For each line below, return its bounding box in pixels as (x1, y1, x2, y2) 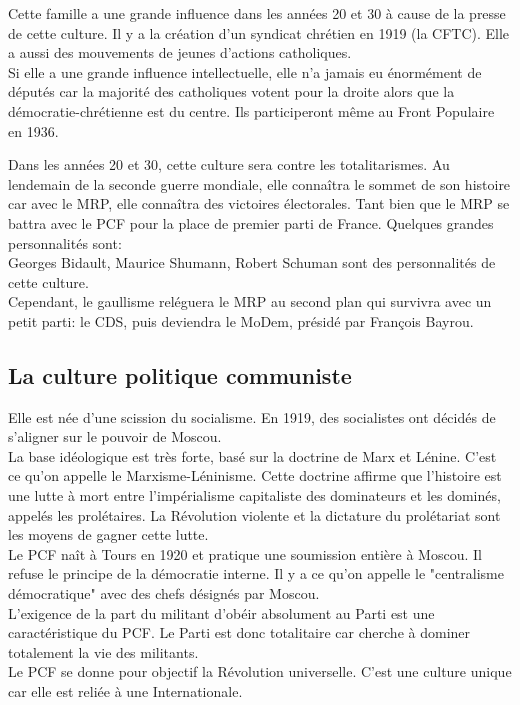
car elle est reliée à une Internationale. (8, 681, 243, 702)
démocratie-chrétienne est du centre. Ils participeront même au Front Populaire (8, 100, 495, 121)
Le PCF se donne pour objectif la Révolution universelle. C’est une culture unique (8, 661, 512, 682)
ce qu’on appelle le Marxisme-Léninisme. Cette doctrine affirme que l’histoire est (8, 465, 502, 486)
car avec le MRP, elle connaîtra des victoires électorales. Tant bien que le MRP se (8, 193, 510, 214)
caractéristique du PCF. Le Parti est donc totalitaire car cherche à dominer (8, 622, 471, 643)
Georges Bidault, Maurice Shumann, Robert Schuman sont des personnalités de (8, 252, 496, 273)
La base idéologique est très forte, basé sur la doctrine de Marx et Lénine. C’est (8, 445, 497, 466)
